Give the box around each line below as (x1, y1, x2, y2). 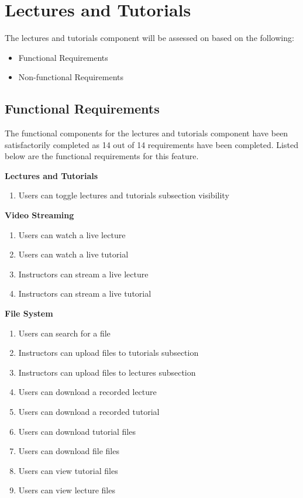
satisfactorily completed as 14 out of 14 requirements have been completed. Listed (5, 138, 298, 150)
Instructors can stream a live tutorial (18, 287, 151, 300)
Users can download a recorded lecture (18, 386, 157, 398)
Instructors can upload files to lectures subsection (18, 366, 196, 378)
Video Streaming (5, 209, 74, 221)
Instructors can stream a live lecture (18, 267, 149, 280)
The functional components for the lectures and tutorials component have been (5, 127, 288, 139)
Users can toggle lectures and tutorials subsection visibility (18, 189, 229, 201)
